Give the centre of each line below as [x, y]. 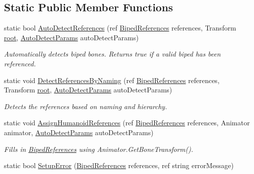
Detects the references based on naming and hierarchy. [86, 106]
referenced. [20, 63]
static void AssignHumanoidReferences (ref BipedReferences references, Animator [127, 123]
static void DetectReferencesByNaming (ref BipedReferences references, [112, 80]
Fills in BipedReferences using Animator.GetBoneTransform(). [99, 149]
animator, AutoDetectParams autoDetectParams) [79, 132]
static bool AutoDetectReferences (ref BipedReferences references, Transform [120, 28]
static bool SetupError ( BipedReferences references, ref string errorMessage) [119, 165]
